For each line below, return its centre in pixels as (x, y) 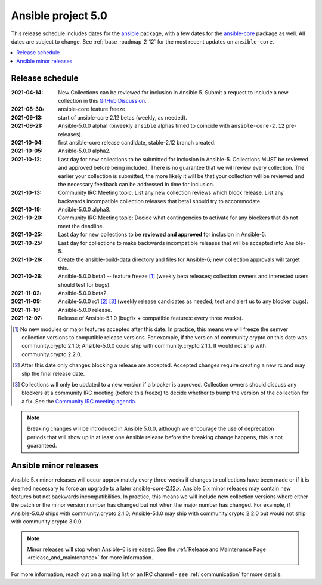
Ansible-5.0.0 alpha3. (84, 210)
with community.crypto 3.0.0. (47, 522)
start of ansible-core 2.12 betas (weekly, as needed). (123, 117)
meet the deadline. (81, 226)
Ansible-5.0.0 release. (85, 310)
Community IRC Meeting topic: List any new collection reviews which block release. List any (171, 193)
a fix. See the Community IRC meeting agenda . (79, 401)
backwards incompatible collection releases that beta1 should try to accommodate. (160, 201)
